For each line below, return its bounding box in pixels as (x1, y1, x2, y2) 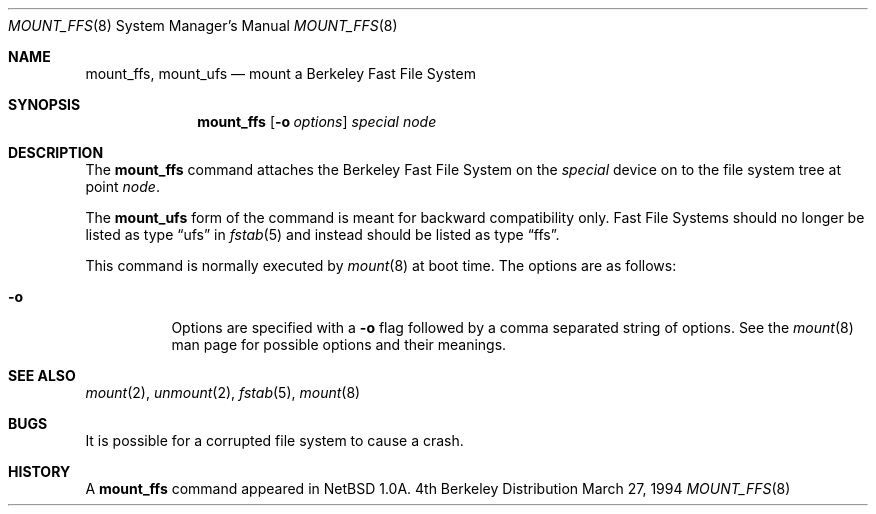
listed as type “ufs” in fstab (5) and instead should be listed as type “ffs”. (85, 226, 560, 243)
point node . (85, 178, 160, 195)
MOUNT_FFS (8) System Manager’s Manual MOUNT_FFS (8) (8, 17, 398, 34)
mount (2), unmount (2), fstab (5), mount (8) (85, 384, 361, 401)
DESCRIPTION (8, 144, 104, 161)
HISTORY (8, 463, 71, 480)
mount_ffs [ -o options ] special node (197, 113, 437, 130)
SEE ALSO (8, 367, 76, 384)
